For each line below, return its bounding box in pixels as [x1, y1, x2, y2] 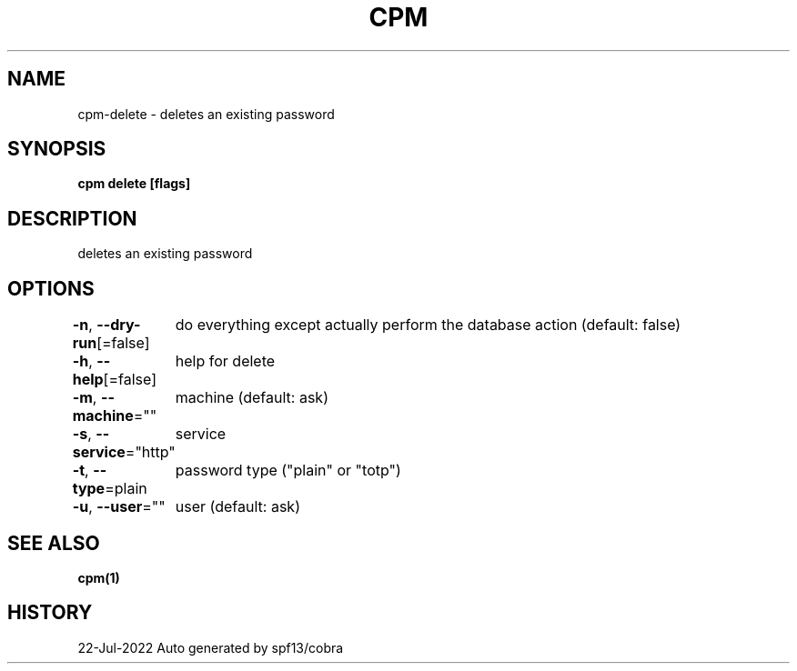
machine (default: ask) [175, 388, 328, 407]
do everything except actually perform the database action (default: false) [175, 315, 681, 335]
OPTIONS [7, 276, 95, 300]
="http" [125, 443, 176, 462]
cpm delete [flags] [77, 175, 191, 192]
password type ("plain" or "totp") [175, 461, 401, 480]
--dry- [96, 315, 141, 335]
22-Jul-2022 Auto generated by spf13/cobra [77, 639, 344, 656]
